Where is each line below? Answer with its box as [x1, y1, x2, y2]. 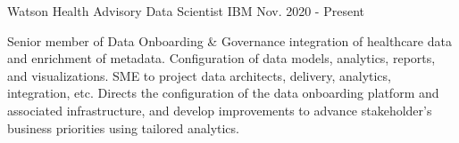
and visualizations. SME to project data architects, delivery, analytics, [7, 66, 391, 84]
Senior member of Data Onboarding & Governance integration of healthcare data [7, 31, 452, 50]
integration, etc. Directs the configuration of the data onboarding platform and [7, 83, 439, 102]
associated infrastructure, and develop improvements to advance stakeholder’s [7, 100, 432, 119]
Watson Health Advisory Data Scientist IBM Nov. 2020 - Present [7, 2, 365, 20]
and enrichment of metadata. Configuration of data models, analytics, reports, [7, 49, 436, 68]
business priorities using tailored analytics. [7, 118, 239, 137]
